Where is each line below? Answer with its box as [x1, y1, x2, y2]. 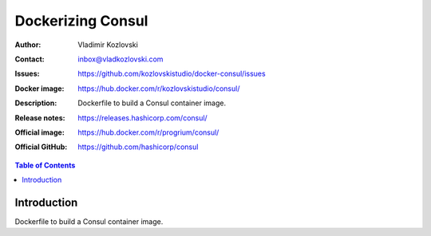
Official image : [14, 128, 65, 137]
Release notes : [14, 112, 65, 123]
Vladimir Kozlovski [77, 40, 139, 49]
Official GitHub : [14, 142, 68, 151]
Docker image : [14, 84, 65, 93]
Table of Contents [14, 160, 76, 170]
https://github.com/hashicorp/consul [77, 142, 199, 151]
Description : [14, 98, 57, 108]
